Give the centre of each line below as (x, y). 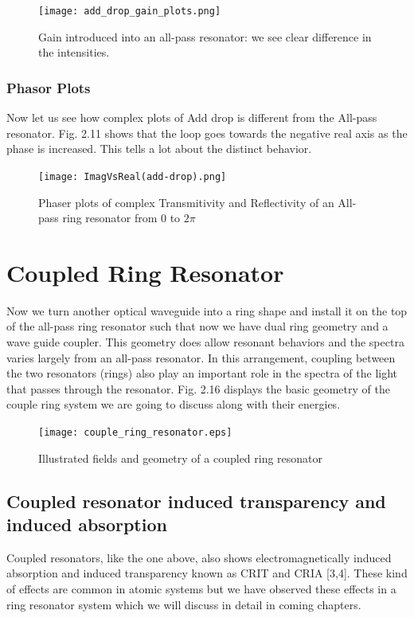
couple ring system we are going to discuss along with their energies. (174, 404)
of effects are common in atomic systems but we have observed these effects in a (201, 589)
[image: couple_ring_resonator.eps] (135, 432)
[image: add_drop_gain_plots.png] (130, 11)
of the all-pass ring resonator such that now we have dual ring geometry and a (197, 326)
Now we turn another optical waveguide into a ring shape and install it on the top (207, 310)
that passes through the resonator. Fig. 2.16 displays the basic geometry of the (198, 388)
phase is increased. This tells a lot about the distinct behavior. (159, 149)
